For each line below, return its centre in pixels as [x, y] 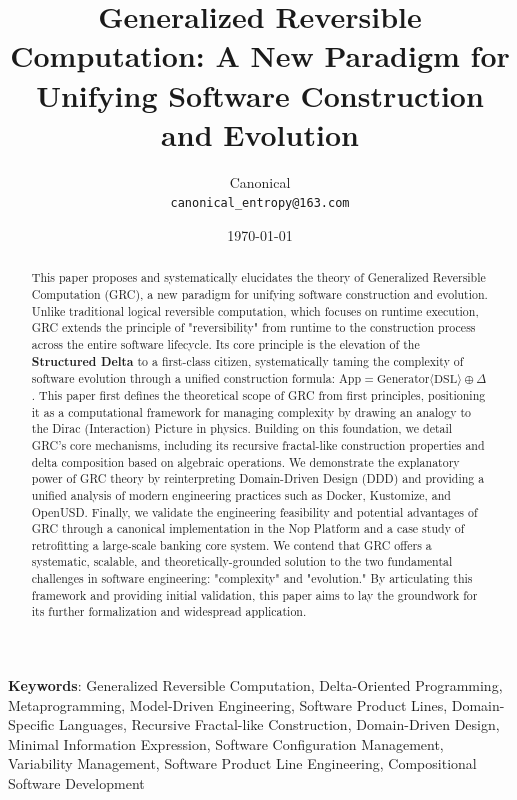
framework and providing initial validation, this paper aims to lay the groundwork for [254, 594]
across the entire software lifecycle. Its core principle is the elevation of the [225, 343]
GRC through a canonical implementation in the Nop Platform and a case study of [248, 528]
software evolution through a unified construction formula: [183, 378]
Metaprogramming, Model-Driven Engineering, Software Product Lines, [228, 704]
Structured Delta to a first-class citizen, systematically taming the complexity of [247, 361]
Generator [403, 379]
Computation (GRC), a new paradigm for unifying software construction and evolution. [259, 293]
